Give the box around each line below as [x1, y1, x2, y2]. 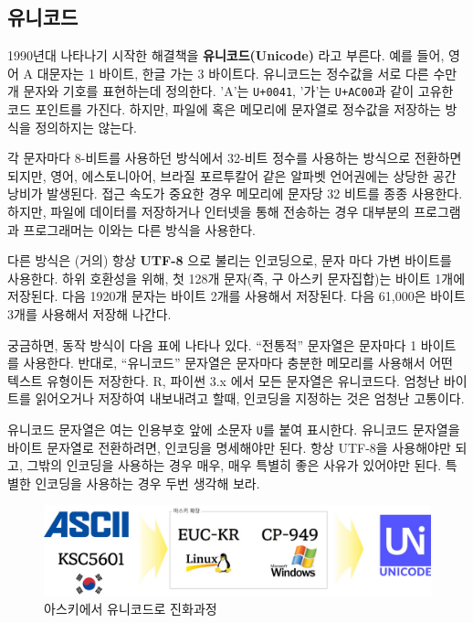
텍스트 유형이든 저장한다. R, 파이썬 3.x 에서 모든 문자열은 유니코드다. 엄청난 [7, 371, 440, 390]
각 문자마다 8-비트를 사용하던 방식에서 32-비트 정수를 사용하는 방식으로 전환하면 [7, 148, 462, 167]
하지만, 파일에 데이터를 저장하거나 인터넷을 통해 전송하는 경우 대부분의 [7, 202, 410, 221]
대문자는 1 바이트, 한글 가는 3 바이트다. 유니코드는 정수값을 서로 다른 [37, 63, 429, 82]
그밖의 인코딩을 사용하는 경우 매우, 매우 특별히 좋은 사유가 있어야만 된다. [26, 456, 442, 475]
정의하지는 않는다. [35, 117, 138, 136]
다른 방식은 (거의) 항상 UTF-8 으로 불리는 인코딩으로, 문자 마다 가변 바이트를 [7, 251, 452, 270]
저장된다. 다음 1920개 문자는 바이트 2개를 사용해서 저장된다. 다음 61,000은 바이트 [7, 286, 466, 306]
